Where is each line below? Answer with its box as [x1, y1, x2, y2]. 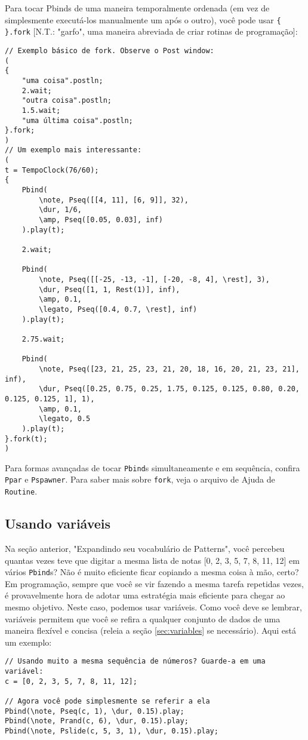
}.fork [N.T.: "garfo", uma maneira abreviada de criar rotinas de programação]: [5, 25, 298, 38]
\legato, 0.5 [39, 414, 91, 423]
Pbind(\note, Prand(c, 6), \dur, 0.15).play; [5, 717, 189, 726]
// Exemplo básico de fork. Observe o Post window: [5, 46, 214, 55]
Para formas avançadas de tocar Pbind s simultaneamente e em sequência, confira [5, 461, 300, 474]
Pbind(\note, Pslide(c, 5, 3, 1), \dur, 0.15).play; [5, 726, 218, 735]
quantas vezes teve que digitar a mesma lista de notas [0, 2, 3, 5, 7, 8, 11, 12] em [5, 554, 300, 566]
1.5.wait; [21, 106, 61, 115]
